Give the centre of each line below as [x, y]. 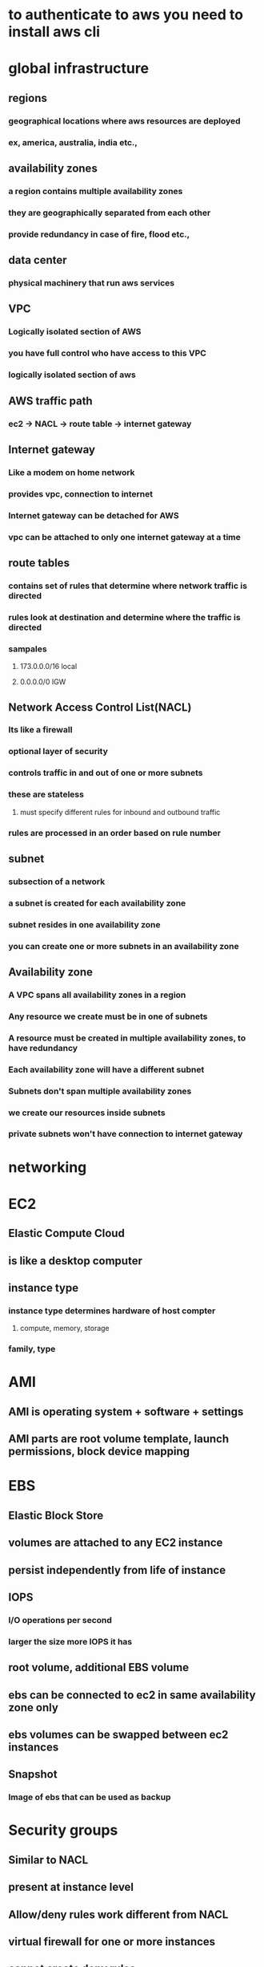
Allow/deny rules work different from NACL [118, 1914]
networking [48, 1167]
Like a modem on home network [72, 472]
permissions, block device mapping [99, 1452]
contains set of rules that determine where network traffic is [128, 586]
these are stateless [46, 794]
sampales [28, 649]
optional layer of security [58, 752]
